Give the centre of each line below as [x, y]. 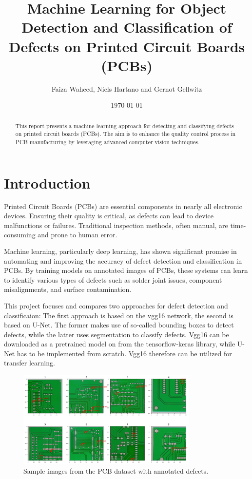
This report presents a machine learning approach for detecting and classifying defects [125, 125]
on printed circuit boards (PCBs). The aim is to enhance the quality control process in [126, 134]
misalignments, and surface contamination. [68, 289]
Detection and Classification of [127, 27]
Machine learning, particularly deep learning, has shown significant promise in [120, 251]
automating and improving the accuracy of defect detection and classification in [123, 260]
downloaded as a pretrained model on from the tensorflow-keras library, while [120, 344]
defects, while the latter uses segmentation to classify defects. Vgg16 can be [116, 334]
